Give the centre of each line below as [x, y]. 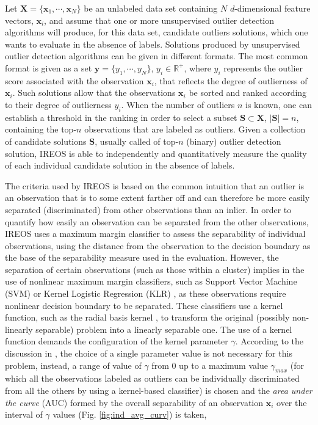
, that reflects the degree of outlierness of [231, 80]
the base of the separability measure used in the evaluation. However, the [142, 257]
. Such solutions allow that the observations [94, 93]
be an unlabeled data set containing [151, 8]
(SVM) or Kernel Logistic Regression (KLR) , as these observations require [146, 293]
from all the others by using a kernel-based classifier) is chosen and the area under [159, 390]
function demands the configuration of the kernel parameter [117, 341]
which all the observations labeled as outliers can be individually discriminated [152, 378]
